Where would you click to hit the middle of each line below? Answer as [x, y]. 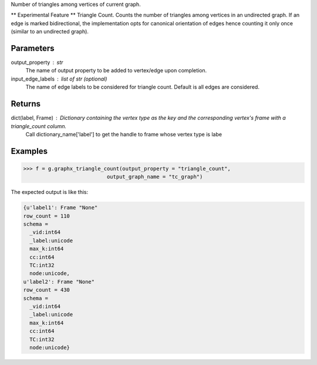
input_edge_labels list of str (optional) [59, 79]
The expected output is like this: [50, 192]
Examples [29, 151]
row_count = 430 [47, 290]
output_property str [37, 62]
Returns [26, 104]
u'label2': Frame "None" [59, 282]
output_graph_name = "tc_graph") [155, 177]
